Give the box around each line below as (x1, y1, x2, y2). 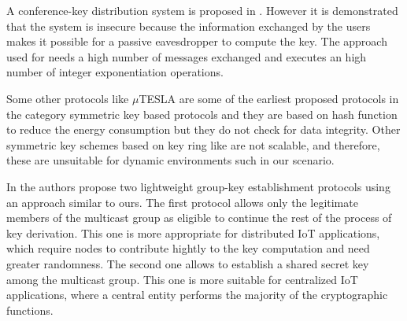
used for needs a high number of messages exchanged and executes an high (6, 48, 367, 65)
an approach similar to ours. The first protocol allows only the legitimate (6, 194, 358, 210)
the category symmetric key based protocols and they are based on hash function (6, 105, 398, 122)
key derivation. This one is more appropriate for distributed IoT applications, (6, 224, 380, 241)
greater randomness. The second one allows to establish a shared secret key (6, 255, 369, 271)
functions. (6, 301, 54, 318)
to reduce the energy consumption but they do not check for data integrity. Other (6, 121, 401, 138)
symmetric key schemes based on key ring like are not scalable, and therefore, (6, 136, 380, 153)
